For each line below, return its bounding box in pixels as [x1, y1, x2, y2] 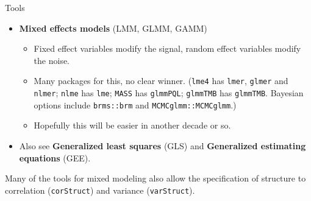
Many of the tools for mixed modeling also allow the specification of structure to [5, 172, 306, 185]
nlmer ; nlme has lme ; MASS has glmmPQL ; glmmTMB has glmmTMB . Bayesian [34, 86, 304, 99]
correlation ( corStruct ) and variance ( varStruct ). [5, 183, 195, 196]
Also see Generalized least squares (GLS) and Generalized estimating [19, 139, 306, 152]
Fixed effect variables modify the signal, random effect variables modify [34, 42, 301, 55]
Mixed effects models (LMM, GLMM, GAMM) [19, 21, 207, 34]
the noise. [34, 54, 70, 66]
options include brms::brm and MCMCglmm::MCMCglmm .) [34, 98, 237, 111]
